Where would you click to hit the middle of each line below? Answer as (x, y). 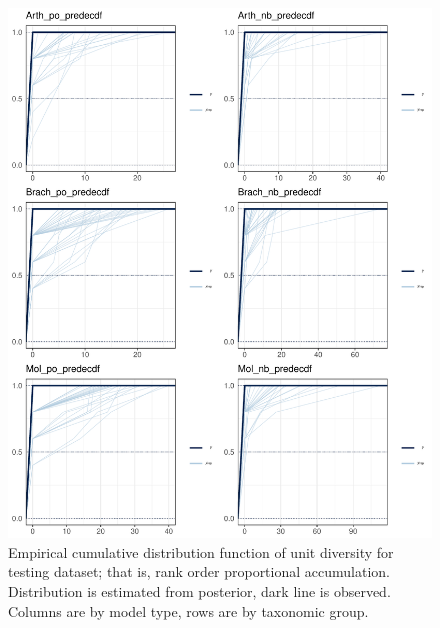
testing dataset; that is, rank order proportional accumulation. (199, 571)
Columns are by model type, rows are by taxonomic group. (188, 610)
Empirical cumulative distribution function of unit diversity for (201, 551)
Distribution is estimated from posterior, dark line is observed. (199, 590)
